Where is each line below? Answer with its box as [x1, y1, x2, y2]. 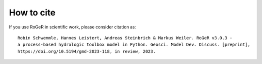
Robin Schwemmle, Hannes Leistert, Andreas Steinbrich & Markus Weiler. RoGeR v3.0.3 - [17, 35, 233, 40]
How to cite [9, 7, 56, 18]
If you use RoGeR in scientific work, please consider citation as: [9, 24, 136, 30]
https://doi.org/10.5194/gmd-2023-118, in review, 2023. [17, 49, 156, 54]
